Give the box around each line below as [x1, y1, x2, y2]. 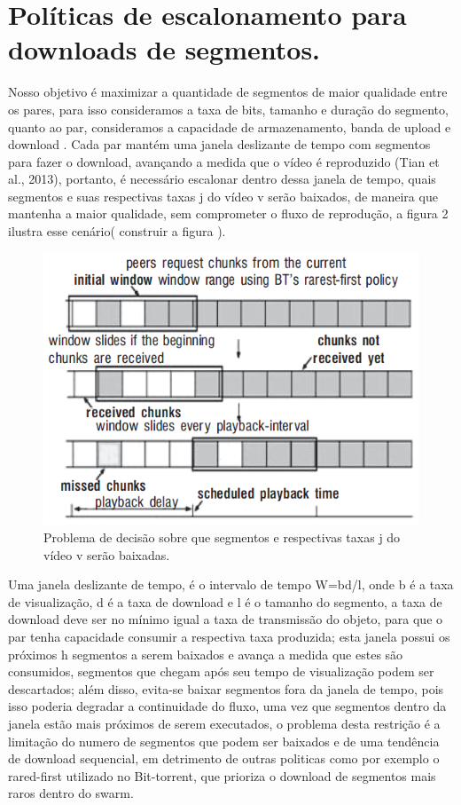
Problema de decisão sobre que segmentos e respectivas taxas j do [43, 528, 401, 547]
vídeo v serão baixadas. [43, 545, 170, 564]
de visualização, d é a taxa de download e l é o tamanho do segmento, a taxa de [8, 592, 442, 611]
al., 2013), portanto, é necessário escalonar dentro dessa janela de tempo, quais [8, 170, 436, 188]
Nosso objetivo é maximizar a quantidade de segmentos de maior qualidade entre [8, 83, 448, 101]
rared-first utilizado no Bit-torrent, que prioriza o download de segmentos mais [8, 766, 436, 785]
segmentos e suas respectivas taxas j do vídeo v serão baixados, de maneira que [8, 186, 438, 205]
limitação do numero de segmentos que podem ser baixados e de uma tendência [8, 731, 440, 750]
